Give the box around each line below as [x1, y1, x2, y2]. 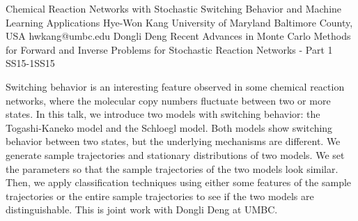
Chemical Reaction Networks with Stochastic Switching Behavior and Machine [6, 1, 342, 15]
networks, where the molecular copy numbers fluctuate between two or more [6, 93, 331, 107]
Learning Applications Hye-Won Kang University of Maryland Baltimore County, [6, 15, 353, 29]
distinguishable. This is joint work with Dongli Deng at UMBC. [6, 202, 278, 217]
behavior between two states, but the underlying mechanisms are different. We [6, 134, 341, 148]
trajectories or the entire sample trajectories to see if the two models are [6, 188, 314, 203]
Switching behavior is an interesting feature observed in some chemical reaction [6, 79, 345, 93]
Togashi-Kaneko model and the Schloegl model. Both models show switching [6, 120, 333, 135]
